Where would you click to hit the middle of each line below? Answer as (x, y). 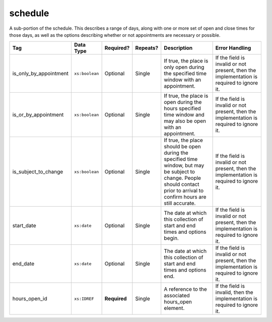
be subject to (179, 172)
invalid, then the (234, 292)
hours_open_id (30, 299)
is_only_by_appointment (41, 74)
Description (178, 48)
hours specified (182, 108)
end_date (23, 264)
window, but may (184, 165)
